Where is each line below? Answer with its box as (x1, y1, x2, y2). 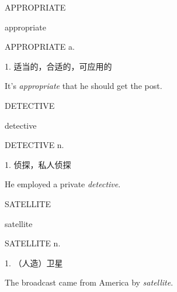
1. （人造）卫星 (5, 256, 63, 269)
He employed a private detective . (5, 178, 121, 190)
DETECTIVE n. (5, 139, 64, 151)
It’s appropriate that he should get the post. (5, 80, 162, 92)
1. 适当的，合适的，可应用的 (5, 60, 112, 72)
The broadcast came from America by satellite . (5, 276, 173, 288)
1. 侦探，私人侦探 (5, 158, 71, 170)
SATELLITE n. (5, 237, 61, 249)
